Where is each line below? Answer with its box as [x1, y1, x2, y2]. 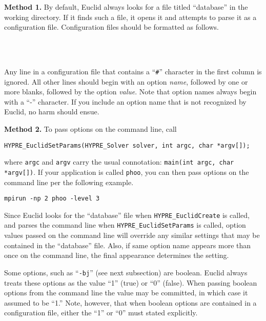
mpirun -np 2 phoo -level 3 [4, 195, 100, 203]
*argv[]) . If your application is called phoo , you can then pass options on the [4, 166, 249, 177]
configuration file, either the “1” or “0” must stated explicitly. [4, 307, 198, 318]
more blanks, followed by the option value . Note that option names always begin [4, 86, 257, 97]
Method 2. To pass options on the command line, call [4, 124, 177, 134]
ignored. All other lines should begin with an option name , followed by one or [4, 76, 248, 87]
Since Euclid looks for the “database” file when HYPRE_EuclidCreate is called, [4, 209, 250, 220]
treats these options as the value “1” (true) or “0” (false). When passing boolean [4, 277, 257, 288]
